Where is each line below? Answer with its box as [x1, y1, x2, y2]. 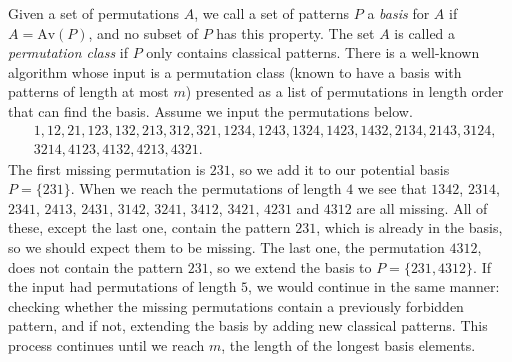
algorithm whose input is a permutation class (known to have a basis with [8, 61, 462, 82]
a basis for [367, 3, 430, 23]
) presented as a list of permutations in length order [185, 81, 504, 102]
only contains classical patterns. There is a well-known [146, 42, 480, 63]
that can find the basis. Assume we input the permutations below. [8, 100, 413, 121]
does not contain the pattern [8, 256, 184, 277]
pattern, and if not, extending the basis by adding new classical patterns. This [8, 315, 488, 336]
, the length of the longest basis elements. [221, 334, 476, 355]
